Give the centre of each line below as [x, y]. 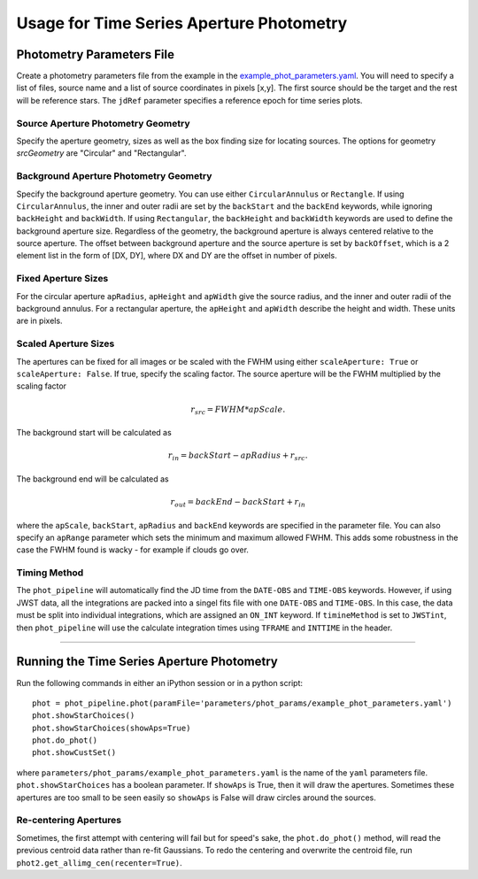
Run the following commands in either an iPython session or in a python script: [159, 682]
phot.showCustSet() [74, 753]
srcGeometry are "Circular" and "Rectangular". [101, 153]
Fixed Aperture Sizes [62, 279]
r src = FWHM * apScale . [238, 410]
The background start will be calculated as [94, 433]
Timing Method [50, 573]
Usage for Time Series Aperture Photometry [182, 23]
